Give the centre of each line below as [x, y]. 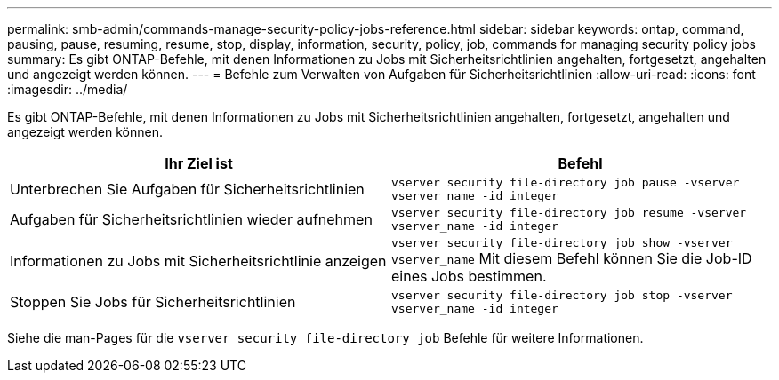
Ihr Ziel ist [199, 163]
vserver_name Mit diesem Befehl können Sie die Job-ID [572, 258]
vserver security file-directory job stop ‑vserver [562, 295]
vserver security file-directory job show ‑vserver [562, 243]
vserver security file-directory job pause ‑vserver [566, 182]
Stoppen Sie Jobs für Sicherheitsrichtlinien [153, 302]
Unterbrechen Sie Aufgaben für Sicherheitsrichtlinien [187, 189]
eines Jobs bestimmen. [469, 276]
